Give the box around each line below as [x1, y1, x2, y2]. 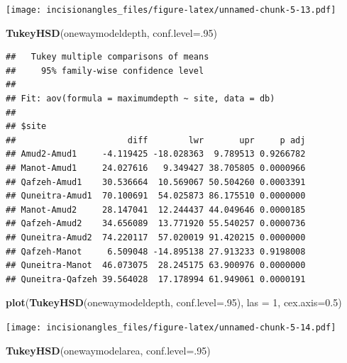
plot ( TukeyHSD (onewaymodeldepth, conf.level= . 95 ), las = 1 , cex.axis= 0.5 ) [6, 295, 342, 310]
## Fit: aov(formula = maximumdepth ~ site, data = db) [6, 94, 275, 104]
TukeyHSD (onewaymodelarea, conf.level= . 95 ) [6, 342, 211, 357]
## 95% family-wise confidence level [6, 65, 204, 76]
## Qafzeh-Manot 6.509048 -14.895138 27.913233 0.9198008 [6, 246, 306, 257]
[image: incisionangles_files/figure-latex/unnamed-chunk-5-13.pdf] [6, 5, 336, 15]
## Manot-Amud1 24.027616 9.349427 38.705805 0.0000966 [6, 163, 306, 173]
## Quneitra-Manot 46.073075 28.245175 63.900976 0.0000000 [6, 260, 306, 271]
